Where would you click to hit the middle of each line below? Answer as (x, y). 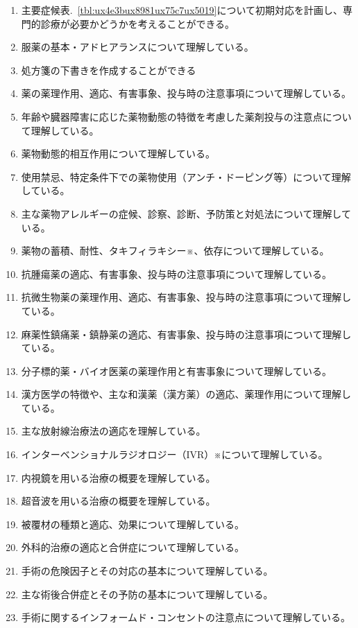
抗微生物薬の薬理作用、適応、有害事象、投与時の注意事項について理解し (186, 297)
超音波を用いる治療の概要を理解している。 (118, 501)
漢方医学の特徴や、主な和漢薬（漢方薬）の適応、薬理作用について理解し (186, 394)
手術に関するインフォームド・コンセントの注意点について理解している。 (186, 617)
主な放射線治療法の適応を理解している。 (113, 431)
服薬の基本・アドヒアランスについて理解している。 (137, 47)
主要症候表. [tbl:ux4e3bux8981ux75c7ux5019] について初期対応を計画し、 (182, 10)
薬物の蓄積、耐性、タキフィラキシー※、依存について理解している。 (175, 251)
